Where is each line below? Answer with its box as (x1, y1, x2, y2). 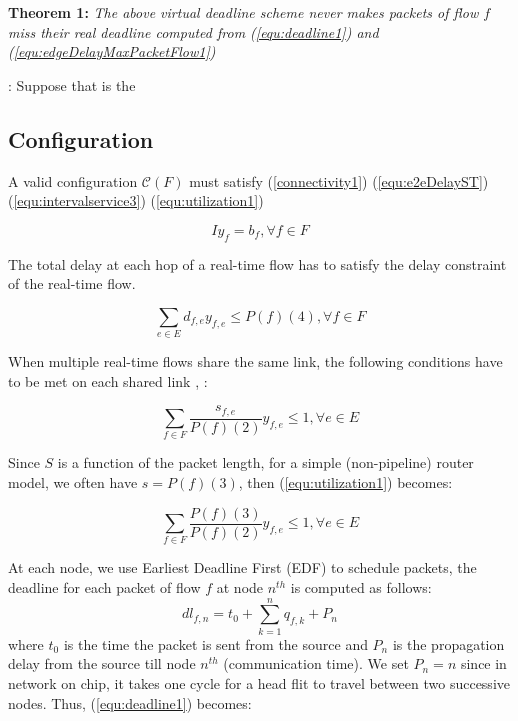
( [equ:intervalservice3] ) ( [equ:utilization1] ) (8, 190, 264, 211)
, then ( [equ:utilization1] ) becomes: (238, 472, 453, 493)
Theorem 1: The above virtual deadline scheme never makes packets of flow (8, 2, 479, 22)
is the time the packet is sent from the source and (63, 633, 368, 654)
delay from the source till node (8, 653, 196, 674)
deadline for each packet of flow (8, 577, 201, 598)
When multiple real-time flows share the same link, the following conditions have (8, 351, 503, 372)
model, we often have (8, 472, 138, 493)
